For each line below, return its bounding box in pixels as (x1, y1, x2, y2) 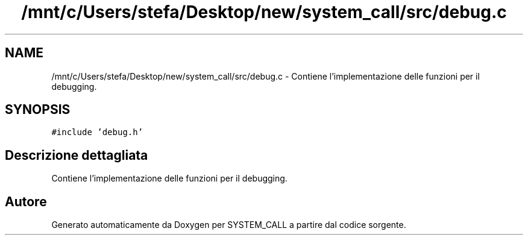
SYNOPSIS (5, 102, 71, 118)
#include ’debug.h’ (51, 127, 143, 137)
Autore (5, 194, 47, 209)
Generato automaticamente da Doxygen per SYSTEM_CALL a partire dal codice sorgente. (51, 219, 406, 230)
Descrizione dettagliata (5, 147, 148, 163)
